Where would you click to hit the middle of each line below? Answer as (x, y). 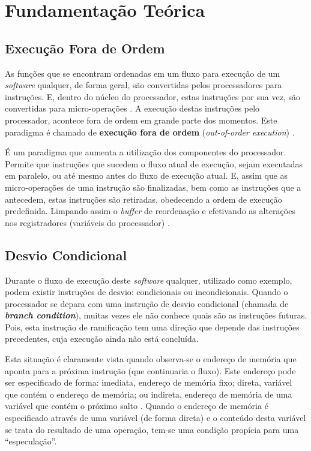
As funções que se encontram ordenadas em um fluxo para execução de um (143, 73)
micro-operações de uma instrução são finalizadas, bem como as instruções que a (153, 187)
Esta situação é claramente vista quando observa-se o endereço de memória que (151, 359)
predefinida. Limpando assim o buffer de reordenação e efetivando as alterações (150, 211)
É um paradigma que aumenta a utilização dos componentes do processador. (146, 152)
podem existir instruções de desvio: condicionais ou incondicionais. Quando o (146, 292)
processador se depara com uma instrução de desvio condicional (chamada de (147, 303)
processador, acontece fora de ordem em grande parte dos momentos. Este (141, 120)
